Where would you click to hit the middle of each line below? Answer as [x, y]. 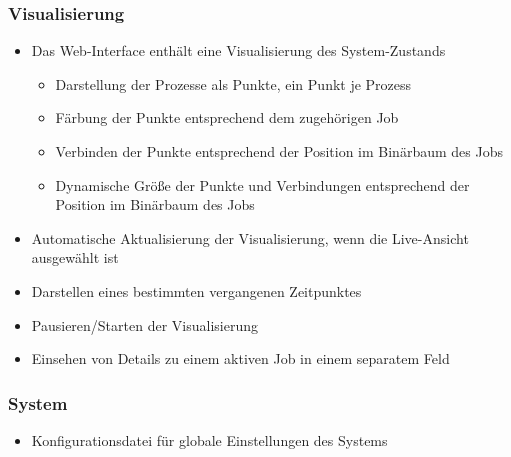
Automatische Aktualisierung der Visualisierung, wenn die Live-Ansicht [250, 237]
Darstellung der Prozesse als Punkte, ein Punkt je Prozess [233, 83]
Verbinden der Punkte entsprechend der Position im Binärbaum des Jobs [279, 151]
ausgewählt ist [75, 257]
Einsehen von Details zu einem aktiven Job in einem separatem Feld [240, 358]
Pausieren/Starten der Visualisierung [144, 324]
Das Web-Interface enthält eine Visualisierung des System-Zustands [238, 50]
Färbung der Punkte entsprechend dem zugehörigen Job [227, 117]
